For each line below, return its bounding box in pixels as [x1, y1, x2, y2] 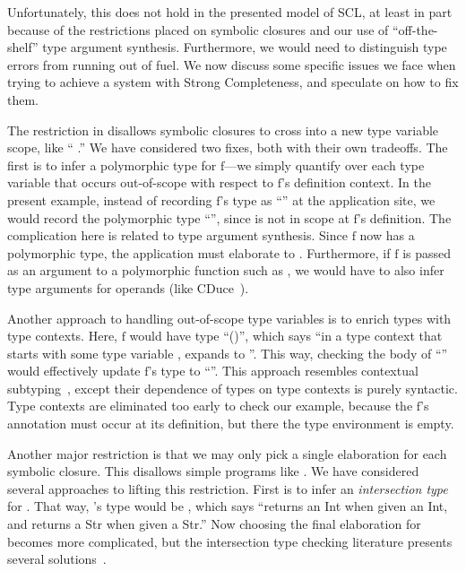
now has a [359, 226, 415, 245]
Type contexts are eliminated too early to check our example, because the [7, 396, 413, 415]
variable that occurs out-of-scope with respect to [7, 173, 274, 192]
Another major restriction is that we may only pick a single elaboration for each [7, 444, 447, 463]
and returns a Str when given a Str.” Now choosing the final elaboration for [7, 515, 421, 533]
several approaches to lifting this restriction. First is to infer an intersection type [7, 479, 448, 497]
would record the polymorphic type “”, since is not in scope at [7, 208, 349, 227]
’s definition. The [357, 208, 452, 227]
